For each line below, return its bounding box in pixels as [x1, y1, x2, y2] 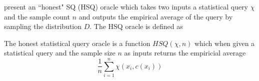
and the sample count [4, 11, 70, 21]
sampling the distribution [4, 21, 82, 31]
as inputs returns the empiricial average [124, 47, 246, 58]
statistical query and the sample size [4, 47, 115, 58]
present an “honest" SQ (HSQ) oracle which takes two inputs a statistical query [4, 1, 248, 11]
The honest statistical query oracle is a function [4, 37, 150, 48]
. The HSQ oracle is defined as [89, 21, 183, 31]
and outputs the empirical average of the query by [78, 11, 233, 21]
